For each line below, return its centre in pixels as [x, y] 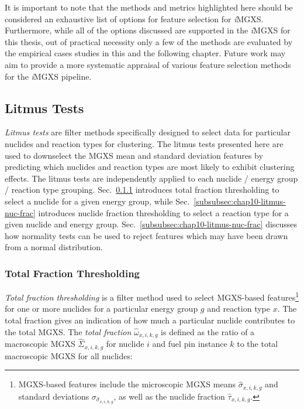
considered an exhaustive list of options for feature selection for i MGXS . [134, 18]
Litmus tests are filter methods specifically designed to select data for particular [148, 132]
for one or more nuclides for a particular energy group [101, 309]
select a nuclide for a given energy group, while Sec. [97, 201]
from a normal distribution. [54, 247]
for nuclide [125, 344]
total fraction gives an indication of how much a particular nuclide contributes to [150, 320]
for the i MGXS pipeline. [48, 76]
